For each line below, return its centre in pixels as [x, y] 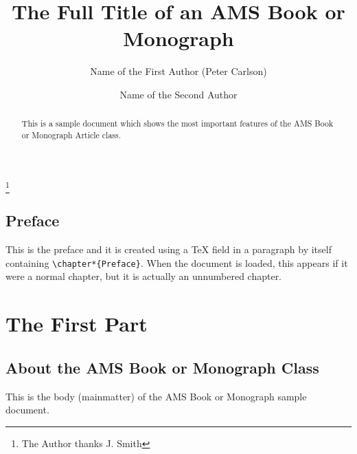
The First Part [77, 324]
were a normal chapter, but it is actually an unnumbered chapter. [144, 276]
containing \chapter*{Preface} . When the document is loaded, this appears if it [177, 262]
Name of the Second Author [178, 94]
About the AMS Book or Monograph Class [162, 367]
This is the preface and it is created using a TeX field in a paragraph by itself [169, 249]
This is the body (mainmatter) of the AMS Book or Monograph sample [156, 396]
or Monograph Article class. [71, 134]
